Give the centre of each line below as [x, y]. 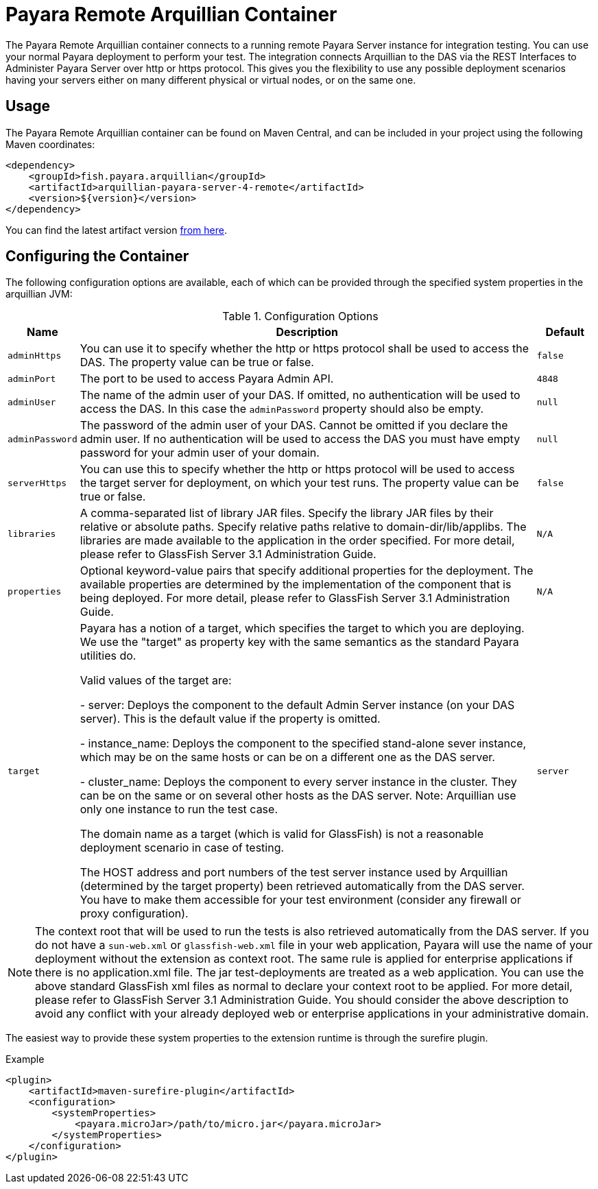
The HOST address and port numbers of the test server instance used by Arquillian [294, 873]
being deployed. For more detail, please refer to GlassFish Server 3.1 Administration [295, 598]
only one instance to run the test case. [179, 809]
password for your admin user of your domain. [200, 453]
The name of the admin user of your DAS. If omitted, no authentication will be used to [300, 395]
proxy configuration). [134, 914]
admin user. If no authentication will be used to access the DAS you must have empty [300, 439]
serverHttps [37, 483]
